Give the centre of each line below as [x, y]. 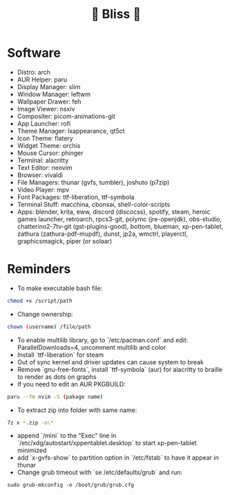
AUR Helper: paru [42, 80]
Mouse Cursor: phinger [50, 153]
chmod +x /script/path [40, 301]
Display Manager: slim [49, 86]
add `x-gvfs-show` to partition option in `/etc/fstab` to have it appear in [118, 458]
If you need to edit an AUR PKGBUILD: [71, 384]
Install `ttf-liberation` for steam [60, 355]
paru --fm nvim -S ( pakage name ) [55, 397]
